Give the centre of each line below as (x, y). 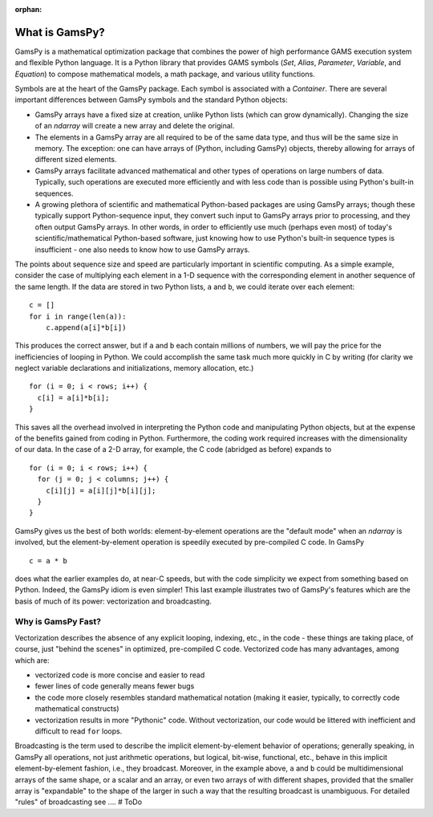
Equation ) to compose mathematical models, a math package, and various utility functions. (165, 74)
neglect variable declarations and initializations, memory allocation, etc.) (134, 368)
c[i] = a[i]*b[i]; (73, 398)
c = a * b (48, 561)
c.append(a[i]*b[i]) (86, 327)
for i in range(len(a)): (78, 316)
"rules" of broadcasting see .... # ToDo (79, 802)
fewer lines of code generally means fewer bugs (115, 686)
